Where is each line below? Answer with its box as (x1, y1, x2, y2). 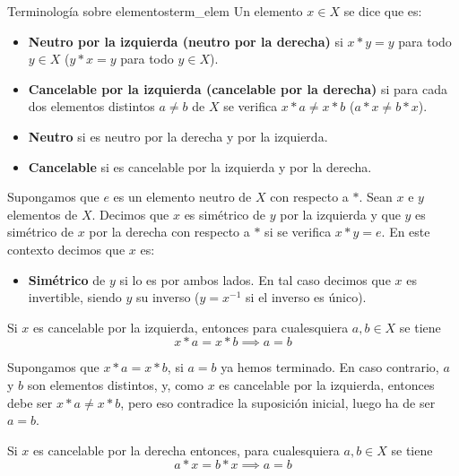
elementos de (7, 204, 78, 223)
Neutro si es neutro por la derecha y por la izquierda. (28, 126, 328, 145)
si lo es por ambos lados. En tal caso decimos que (119, 270, 391, 289)
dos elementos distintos (28, 97, 155, 116)
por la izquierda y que (280, 204, 401, 223)
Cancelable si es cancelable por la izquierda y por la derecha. (28, 157, 372, 176)
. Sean (359, 187, 393, 206)
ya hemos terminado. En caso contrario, (221, 358, 439, 376)
